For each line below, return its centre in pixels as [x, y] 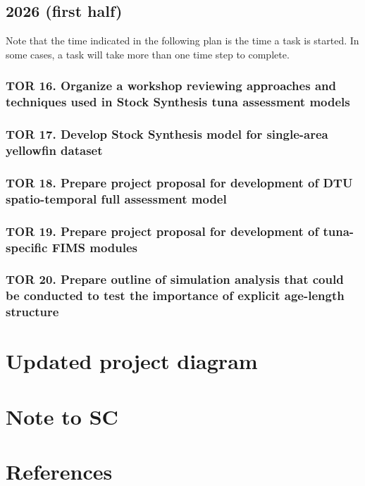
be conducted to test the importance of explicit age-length [175, 295]
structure [32, 312]
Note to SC [62, 416]
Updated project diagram [132, 361]
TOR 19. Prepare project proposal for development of [162, 231]
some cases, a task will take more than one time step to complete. [148, 54]
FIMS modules [95, 247]
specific [27, 247]
